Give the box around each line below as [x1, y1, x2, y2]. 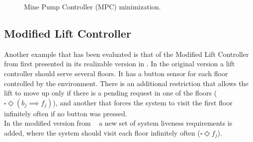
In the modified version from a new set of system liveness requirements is [4, 118, 233, 128]
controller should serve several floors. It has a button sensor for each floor [4, 68, 228, 78]
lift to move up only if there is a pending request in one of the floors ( [4, 88, 217, 98]
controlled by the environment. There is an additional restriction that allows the [4, 78, 249, 88]
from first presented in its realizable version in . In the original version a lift [4, 58, 235, 69]
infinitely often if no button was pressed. [4, 108, 127, 118]
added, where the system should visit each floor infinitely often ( [4, 127, 200, 138]
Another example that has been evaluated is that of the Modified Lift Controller [4, 48, 249, 59]
